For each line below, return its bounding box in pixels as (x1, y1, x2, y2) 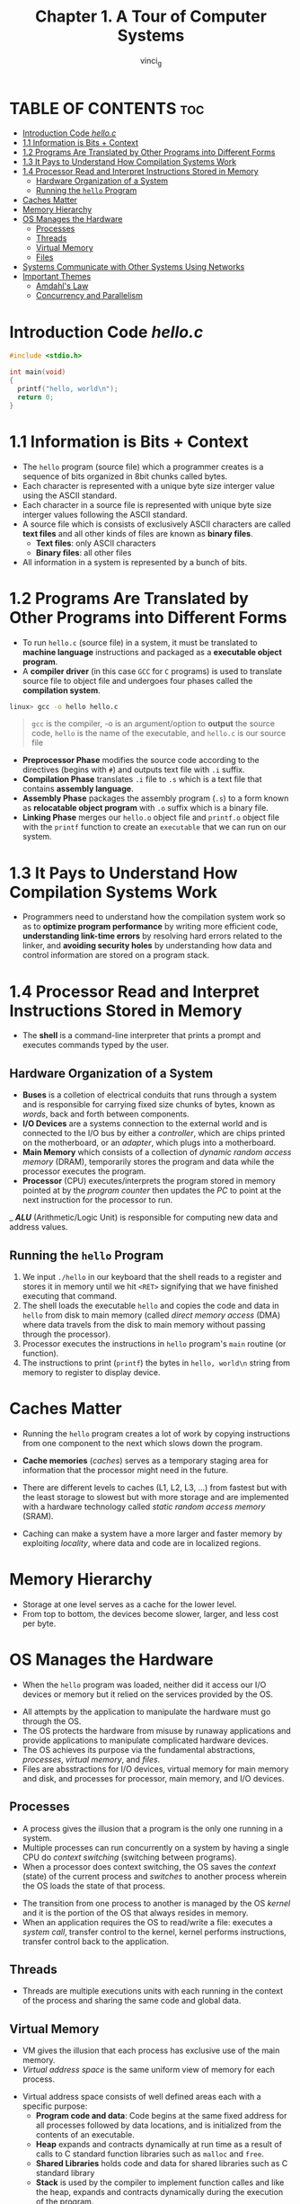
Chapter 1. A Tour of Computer (34, 6, 268, 27)
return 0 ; (17, 393, 54, 402)
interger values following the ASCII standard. (22, 509, 189, 520)
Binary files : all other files (35, 547, 132, 558)
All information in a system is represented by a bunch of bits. (22, 556, 248, 567)
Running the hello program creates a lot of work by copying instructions (22, 1427, 290, 1439)
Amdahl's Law (35, 280, 89, 291)
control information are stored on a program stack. (22, 950, 209, 961)
